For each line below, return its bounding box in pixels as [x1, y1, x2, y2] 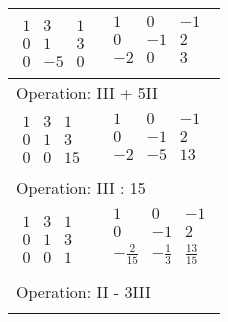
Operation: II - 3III [16, 280, 151, 304]
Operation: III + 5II [16, 80, 158, 104]
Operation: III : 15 [16, 176, 146, 199]
